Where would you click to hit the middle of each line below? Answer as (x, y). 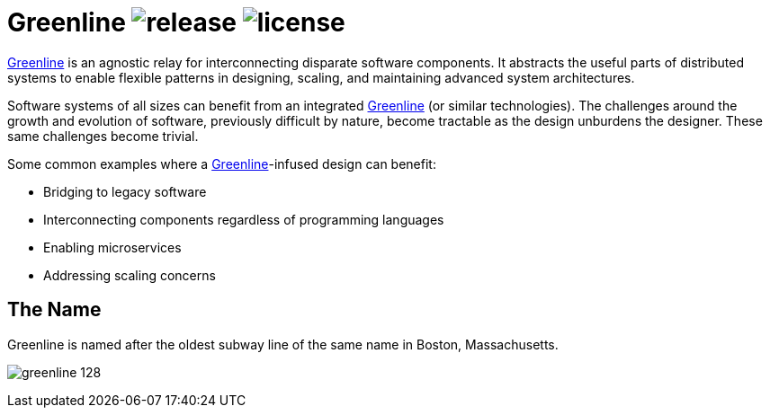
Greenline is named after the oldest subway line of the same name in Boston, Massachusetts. (283, 344)
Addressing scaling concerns (130, 275)
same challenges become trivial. (103, 136)
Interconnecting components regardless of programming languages (244, 219)
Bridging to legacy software (125, 191)
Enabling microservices (112, 247)
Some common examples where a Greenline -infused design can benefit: (222, 163)
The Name (54, 310)
